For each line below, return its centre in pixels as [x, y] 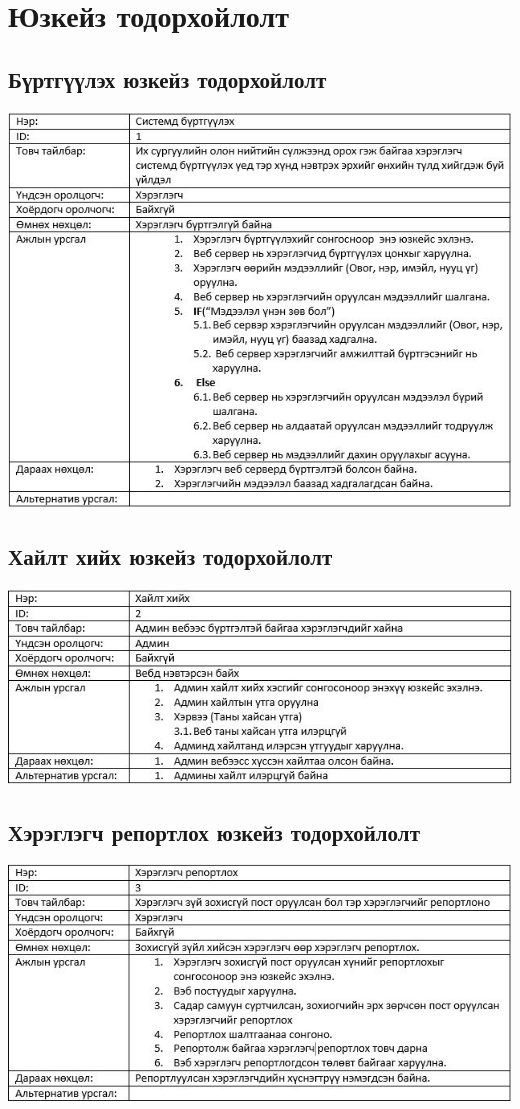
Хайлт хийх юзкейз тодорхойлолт [170, 556]
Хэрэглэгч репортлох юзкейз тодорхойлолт [214, 831]
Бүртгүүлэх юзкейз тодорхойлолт [167, 78]
